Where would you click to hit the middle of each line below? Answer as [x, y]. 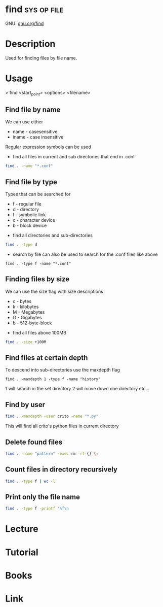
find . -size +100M [26, 342]
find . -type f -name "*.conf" [38, 263]
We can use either [24, 122]
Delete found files [34, 442]
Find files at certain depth [47, 358]
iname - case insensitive [38, 137]
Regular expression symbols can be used [48, 147]
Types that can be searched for [38, 194]
